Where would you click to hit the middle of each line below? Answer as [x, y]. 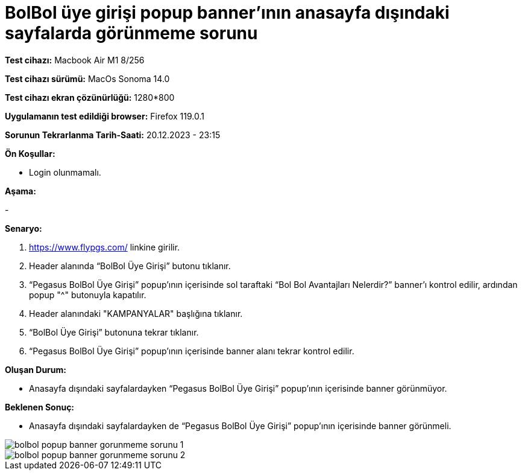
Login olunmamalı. [65, 172]
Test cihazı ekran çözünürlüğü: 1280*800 [90, 97]
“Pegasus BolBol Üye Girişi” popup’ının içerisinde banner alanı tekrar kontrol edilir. [192, 351]
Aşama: [20, 191]
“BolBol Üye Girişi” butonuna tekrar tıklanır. [114, 332]
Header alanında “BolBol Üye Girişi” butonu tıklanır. [130, 266]
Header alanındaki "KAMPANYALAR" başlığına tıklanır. [136, 313]
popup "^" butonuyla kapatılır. [88, 295]
